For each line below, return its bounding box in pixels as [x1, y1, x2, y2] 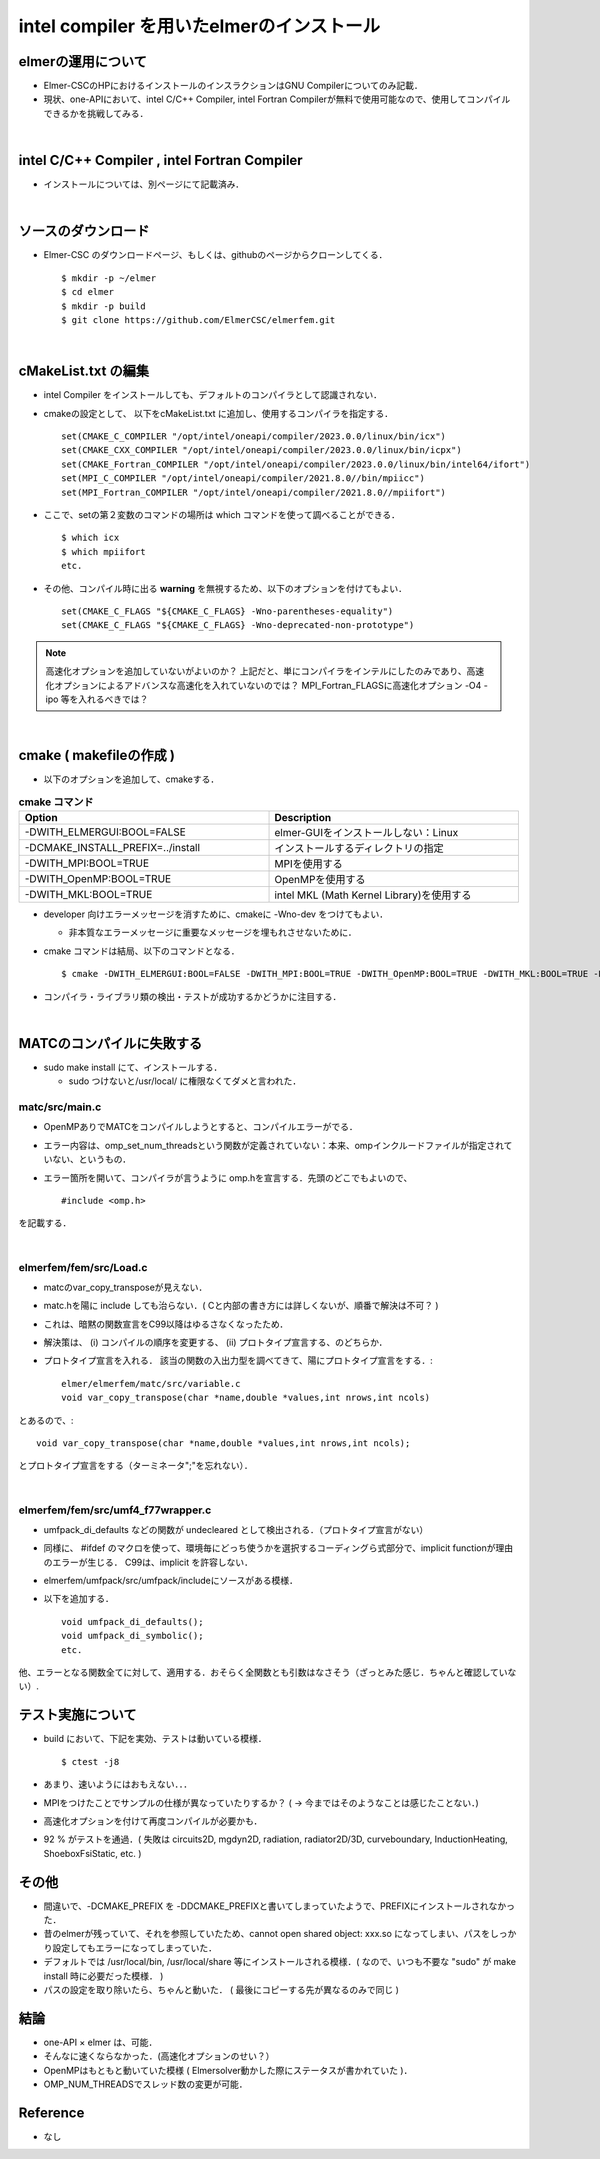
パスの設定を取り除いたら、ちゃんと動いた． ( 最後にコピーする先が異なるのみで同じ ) [43, 1983, 400, 1995]
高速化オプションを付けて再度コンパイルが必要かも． [43, 1815, 263, 1827]
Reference [18, 2104, 85, 2121]
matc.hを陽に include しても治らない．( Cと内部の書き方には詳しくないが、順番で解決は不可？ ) [43, 1300, 439, 1312]
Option [24, 811, 59, 824]
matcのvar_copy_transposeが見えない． [43, 1281, 208, 1293]
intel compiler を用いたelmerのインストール [18, 15, 380, 37]
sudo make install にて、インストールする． [43, 1061, 223, 1073]
